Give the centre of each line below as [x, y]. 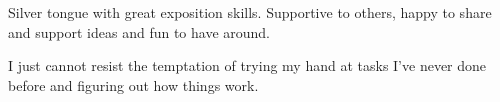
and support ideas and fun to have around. [139, 31]
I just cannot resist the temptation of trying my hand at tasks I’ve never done [247, 65]
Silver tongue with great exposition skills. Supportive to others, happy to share [250, 12]
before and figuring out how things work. [133, 84]
